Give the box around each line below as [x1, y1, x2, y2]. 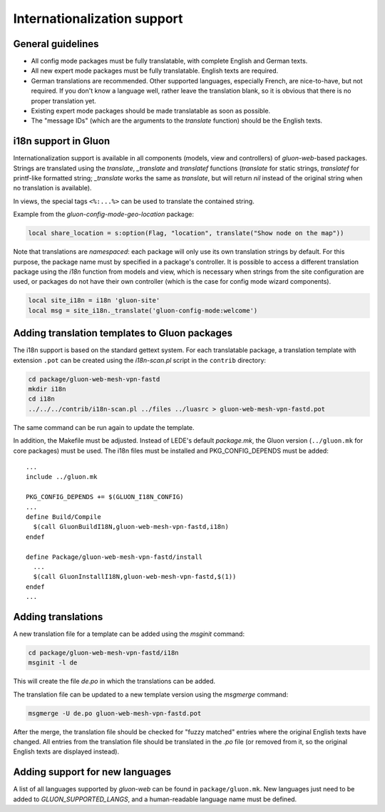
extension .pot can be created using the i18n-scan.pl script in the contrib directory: [13, 356, 267, 364]
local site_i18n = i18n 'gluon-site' [28, 297, 160, 304]
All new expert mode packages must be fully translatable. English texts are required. [31, 66, 279, 75]
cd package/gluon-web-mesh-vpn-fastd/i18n [28, 649, 179, 657]
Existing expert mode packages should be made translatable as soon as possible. [31, 107, 271, 115]
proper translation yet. [31, 96, 96, 105]
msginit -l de [28, 659, 78, 667]
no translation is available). [13, 184, 92, 192]
